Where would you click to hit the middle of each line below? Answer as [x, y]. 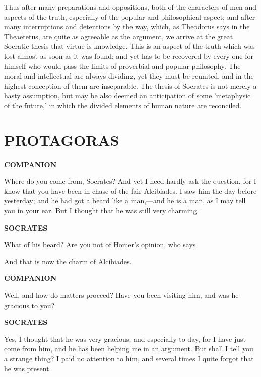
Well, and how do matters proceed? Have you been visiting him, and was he [121, 295]
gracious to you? [29, 305]
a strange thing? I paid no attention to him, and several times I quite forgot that [129, 358]
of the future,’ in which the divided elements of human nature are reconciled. [123, 105]
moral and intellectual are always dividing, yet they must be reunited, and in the [129, 76]
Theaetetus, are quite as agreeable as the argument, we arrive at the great [119, 36]
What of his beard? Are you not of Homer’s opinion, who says [100, 244]
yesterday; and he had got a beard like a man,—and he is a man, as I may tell [125, 201]
